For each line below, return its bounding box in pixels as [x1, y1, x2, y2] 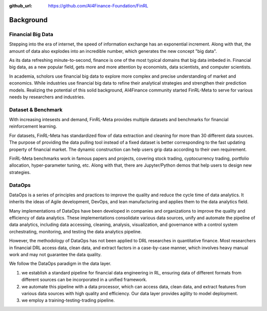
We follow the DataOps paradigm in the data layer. [9, 261, 111, 267]
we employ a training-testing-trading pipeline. [21, 297, 115, 304]
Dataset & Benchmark [9, 106, 63, 113]
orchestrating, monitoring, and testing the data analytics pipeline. [9, 228, 142, 234]
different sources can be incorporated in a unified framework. [21, 277, 147, 283]
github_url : [9, 3, 32, 8]
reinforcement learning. [9, 124, 57, 130]
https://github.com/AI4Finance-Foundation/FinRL [48, 3, 148, 8]
